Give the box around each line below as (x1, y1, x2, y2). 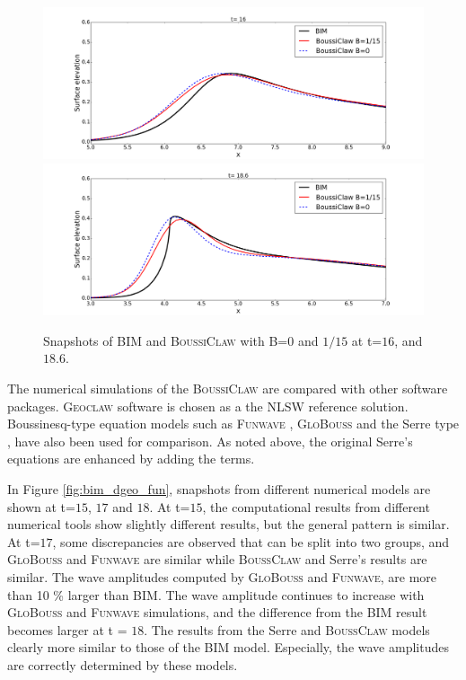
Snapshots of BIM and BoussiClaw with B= (43, 331, 288, 349)
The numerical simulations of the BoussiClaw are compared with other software (7, 379, 448, 398)
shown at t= (7, 497, 75, 516)
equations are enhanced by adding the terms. (7, 449, 255, 468)
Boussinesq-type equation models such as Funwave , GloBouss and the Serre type (7, 414, 460, 433)
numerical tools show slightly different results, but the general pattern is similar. (7, 515, 450, 534)
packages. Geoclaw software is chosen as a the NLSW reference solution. (7, 396, 409, 415)
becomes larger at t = (7, 620, 127, 639)
